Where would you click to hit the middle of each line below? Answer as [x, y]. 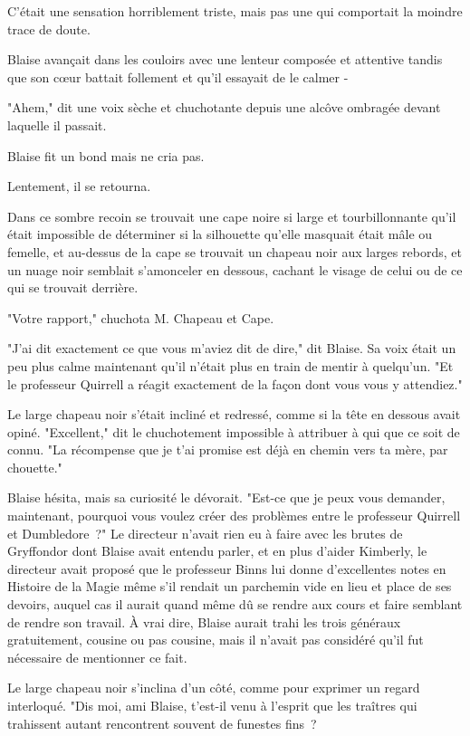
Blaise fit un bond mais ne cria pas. [106, 155]
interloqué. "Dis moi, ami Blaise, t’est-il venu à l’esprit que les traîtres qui [212, 705]
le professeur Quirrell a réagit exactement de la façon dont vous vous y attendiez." [235, 383]
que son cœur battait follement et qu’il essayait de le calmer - [178, 76]
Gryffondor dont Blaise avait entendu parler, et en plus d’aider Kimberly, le [217, 551]
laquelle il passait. [57, 124]
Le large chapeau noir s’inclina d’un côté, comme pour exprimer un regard [214, 688]
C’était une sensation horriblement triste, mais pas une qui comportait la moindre [235, 11]
